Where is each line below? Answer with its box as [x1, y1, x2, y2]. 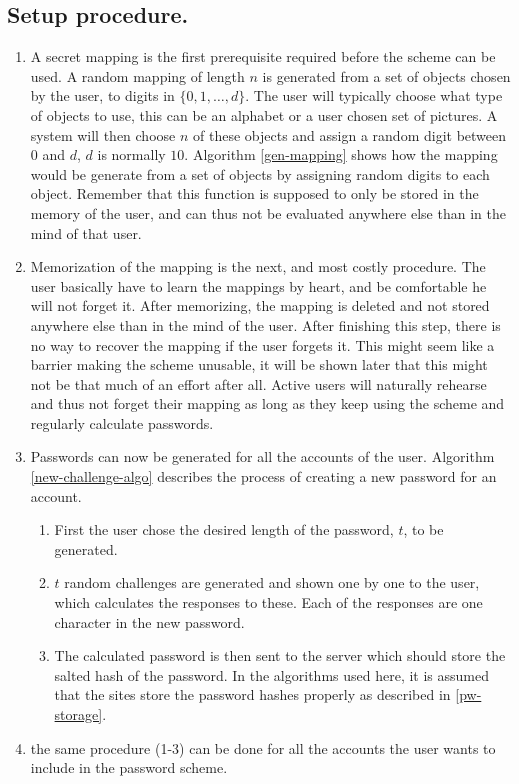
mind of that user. [30, 222, 142, 243]
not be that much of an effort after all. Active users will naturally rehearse [30, 373, 487, 394]
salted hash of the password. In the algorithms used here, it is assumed [54, 664, 489, 685]
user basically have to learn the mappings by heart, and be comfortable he [30, 275, 487, 296]
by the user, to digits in [30, 85, 175, 106]
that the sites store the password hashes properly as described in [54, 684, 451, 705]
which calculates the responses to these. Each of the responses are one [54, 592, 483, 613]
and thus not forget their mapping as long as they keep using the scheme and [30, 393, 505, 414]
